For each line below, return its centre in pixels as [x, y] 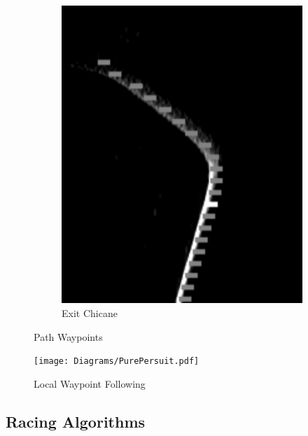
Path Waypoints [68, 336]
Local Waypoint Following [90, 383]
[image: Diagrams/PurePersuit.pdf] [117, 361]
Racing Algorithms [76, 421]
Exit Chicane [90, 313]
